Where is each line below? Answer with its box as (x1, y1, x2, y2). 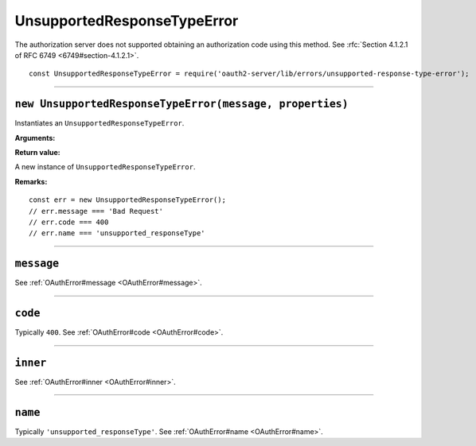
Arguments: (14, 133, 56, 142)
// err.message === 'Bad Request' (29, 207, 163, 215)
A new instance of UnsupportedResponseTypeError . (14, 162, 196, 172)
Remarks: (14, 176, 48, 186)
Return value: (14, 148, 60, 157)
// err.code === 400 (29, 217, 109, 227)
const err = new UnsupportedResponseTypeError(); (29, 196, 227, 204)
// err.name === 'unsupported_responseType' (29, 229, 206, 238)
